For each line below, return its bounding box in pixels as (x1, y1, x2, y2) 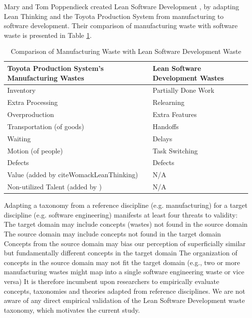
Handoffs (152, 121, 179, 131)
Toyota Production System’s (7, 63, 104, 73)
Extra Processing (7, 97, 58, 107)
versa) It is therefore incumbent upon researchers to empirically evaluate (4, 276, 220, 286)
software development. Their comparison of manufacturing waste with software (4, 20, 238, 31)
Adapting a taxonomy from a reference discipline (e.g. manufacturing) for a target (4, 200, 248, 210)
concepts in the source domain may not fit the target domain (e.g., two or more (4, 257, 240, 267)
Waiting (7, 133, 31, 143)
